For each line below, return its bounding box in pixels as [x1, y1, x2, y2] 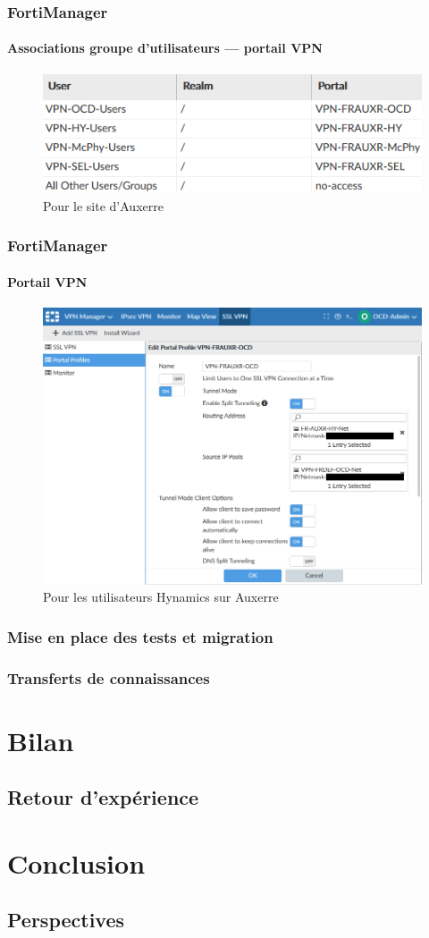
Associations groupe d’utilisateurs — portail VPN [7, 38, 323, 57]
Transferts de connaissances [7, 666, 210, 689]
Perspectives [7, 906, 125, 934]
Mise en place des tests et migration [7, 625, 273, 647]
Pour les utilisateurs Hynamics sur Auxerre [43, 587, 279, 606]
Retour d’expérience [7, 783, 199, 811]
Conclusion [7, 844, 146, 881]
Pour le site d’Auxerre [43, 196, 164, 215]
